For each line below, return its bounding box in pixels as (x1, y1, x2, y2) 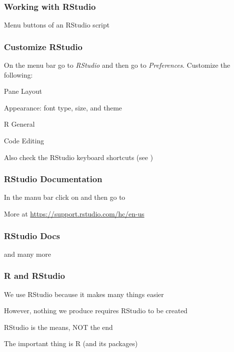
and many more (4, 248, 51, 259)
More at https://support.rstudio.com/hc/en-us (4, 209, 145, 218)
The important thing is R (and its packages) (4, 338, 138, 349)
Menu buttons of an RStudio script (4, 20, 110, 30)
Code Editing (4, 135, 44, 145)
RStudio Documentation (4, 173, 102, 185)
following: (4, 69, 33, 80)
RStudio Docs (4, 229, 60, 242)
